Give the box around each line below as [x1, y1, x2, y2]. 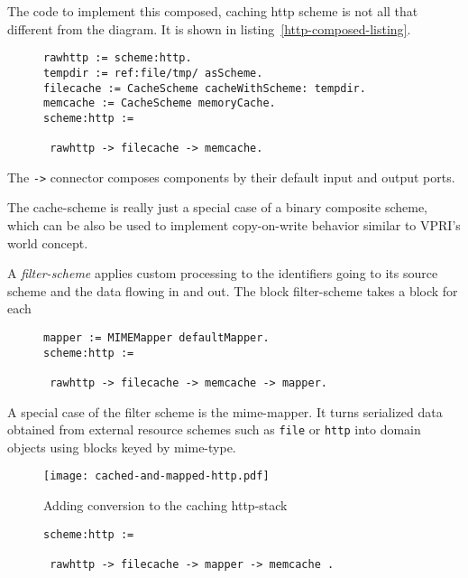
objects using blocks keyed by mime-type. [7, 437, 236, 456]
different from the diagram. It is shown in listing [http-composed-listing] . [7, 19, 411, 38]
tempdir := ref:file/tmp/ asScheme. [43, 66, 263, 79]
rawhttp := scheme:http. [43, 51, 192, 65]
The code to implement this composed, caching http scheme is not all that [7, 2, 418, 20]
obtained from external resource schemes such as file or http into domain [7, 420, 421, 439]
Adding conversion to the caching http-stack [43, 496, 288, 515]
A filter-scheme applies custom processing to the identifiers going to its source [7, 264, 438, 283]
